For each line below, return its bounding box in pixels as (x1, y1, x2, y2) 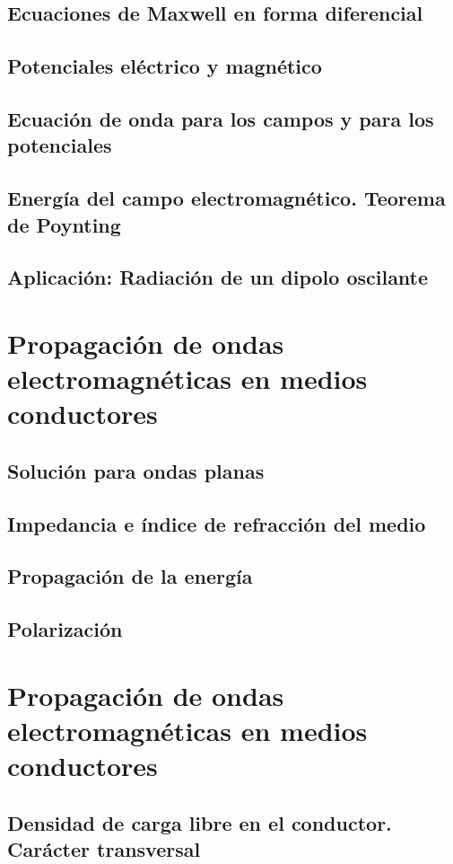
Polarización (7, 615, 123, 643)
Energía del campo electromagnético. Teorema (7, 184, 446, 212)
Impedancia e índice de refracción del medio (7, 509, 426, 537)
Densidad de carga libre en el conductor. (7, 808, 392, 836)
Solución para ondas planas (7, 456, 265, 484)
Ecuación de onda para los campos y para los (7, 104, 434, 132)
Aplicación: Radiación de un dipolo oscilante (7, 263, 429, 291)
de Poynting (7, 210, 121, 238)
